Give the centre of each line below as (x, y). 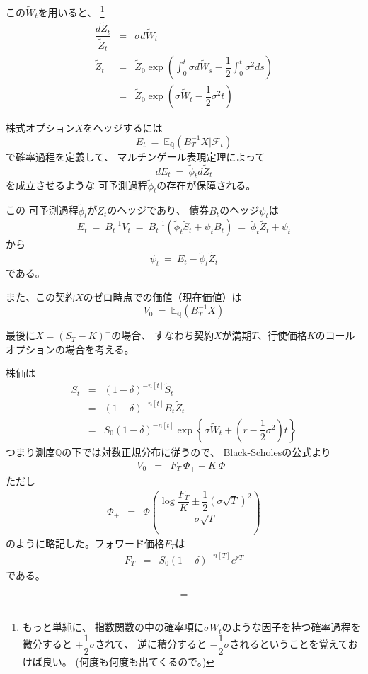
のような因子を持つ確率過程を (291, 627)
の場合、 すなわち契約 (162, 335)
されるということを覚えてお (294, 644)
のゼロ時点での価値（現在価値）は (162, 296)
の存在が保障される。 (206, 185)
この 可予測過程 (42, 210)
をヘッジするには (123, 128)
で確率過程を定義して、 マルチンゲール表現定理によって (136, 156)
